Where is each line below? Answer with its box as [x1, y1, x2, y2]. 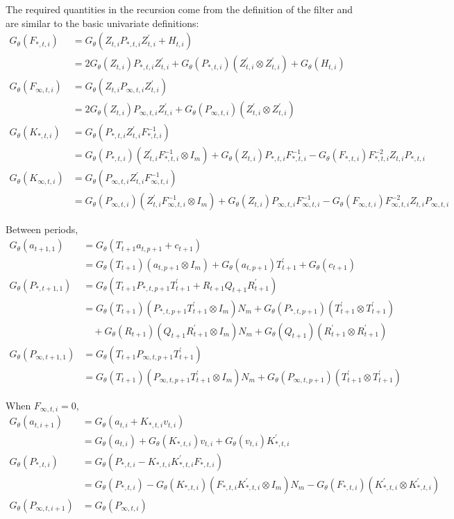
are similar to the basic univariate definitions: [6, 15, 199, 30]
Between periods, [6, 222, 78, 237]
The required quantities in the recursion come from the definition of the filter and [6, 2, 353, 16]
